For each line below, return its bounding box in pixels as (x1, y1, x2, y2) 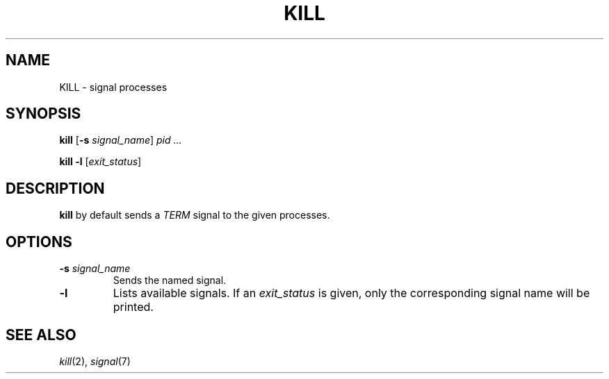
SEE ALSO (6, 326, 76, 344)
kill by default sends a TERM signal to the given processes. (59, 209, 330, 221)
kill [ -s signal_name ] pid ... (59, 134, 182, 146)
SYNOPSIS (6, 105, 81, 123)
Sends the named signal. (113, 274, 227, 287)
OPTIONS (6, 233, 72, 251)
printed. (113, 300, 154, 314)
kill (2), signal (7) (59, 355, 131, 367)
